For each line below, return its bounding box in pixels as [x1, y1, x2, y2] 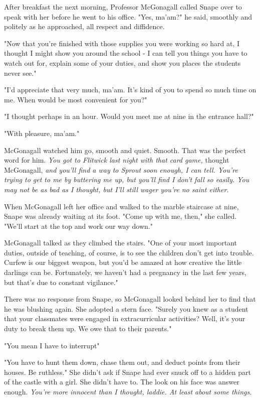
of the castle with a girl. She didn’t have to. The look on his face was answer [4, 376, 239, 387]
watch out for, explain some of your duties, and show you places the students [4, 57, 241, 68]
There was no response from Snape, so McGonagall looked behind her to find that [4, 294, 256, 304]
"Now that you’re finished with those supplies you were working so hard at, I [4, 38, 240, 48]
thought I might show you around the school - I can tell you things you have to [4, 48, 247, 58]
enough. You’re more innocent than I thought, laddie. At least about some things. [4, 386, 252, 396]
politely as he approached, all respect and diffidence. [4, 21, 165, 32]
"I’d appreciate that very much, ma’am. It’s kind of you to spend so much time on [4, 84, 256, 95]
